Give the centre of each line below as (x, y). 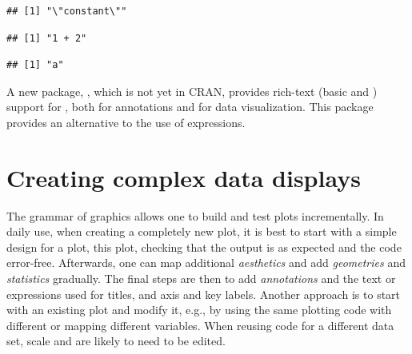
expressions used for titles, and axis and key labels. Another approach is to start (204, 294)
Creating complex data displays (184, 177)
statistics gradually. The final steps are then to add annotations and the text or (201, 278)
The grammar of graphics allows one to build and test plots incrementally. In (195, 215)
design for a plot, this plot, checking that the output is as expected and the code (204, 247)
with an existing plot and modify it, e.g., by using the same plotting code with (199, 310)
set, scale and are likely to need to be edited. (116, 341)
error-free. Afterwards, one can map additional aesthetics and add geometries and (206, 263)
